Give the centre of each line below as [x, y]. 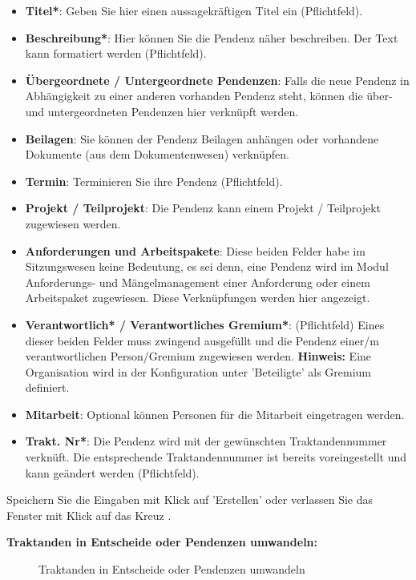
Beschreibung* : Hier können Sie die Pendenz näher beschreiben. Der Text [212, 37]
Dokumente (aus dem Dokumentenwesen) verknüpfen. [157, 154]
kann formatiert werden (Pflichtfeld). [116, 53]
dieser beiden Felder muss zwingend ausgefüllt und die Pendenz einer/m [202, 340]
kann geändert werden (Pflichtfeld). [112, 472]
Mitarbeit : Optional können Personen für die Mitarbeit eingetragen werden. [215, 414]
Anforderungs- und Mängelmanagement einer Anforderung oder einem [198, 282]
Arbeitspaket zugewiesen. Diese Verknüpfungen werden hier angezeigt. [198, 298]
